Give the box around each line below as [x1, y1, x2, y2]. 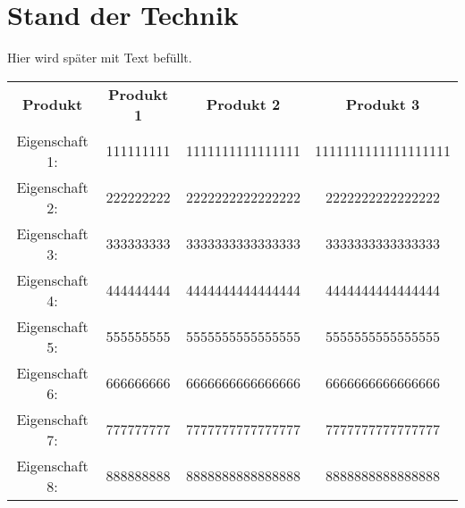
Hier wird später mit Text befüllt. [7, 48, 192, 67]
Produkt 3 [345, 94, 420, 115]
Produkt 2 [206, 94, 281, 115]
